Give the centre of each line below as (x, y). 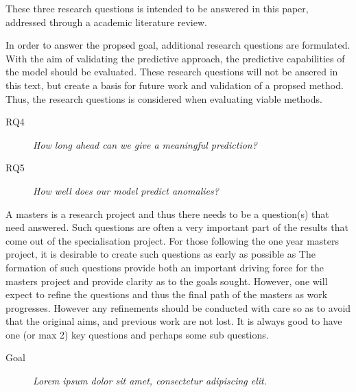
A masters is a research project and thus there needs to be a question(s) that (167, 213)
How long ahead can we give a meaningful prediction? (145, 144)
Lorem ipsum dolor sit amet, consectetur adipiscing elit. (150, 381)
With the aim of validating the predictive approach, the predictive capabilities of (175, 58)
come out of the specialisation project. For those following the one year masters (173, 240)
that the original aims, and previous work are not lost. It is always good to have (174, 321)
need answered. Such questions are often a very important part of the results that (177, 227)
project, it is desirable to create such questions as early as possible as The (161, 254)
